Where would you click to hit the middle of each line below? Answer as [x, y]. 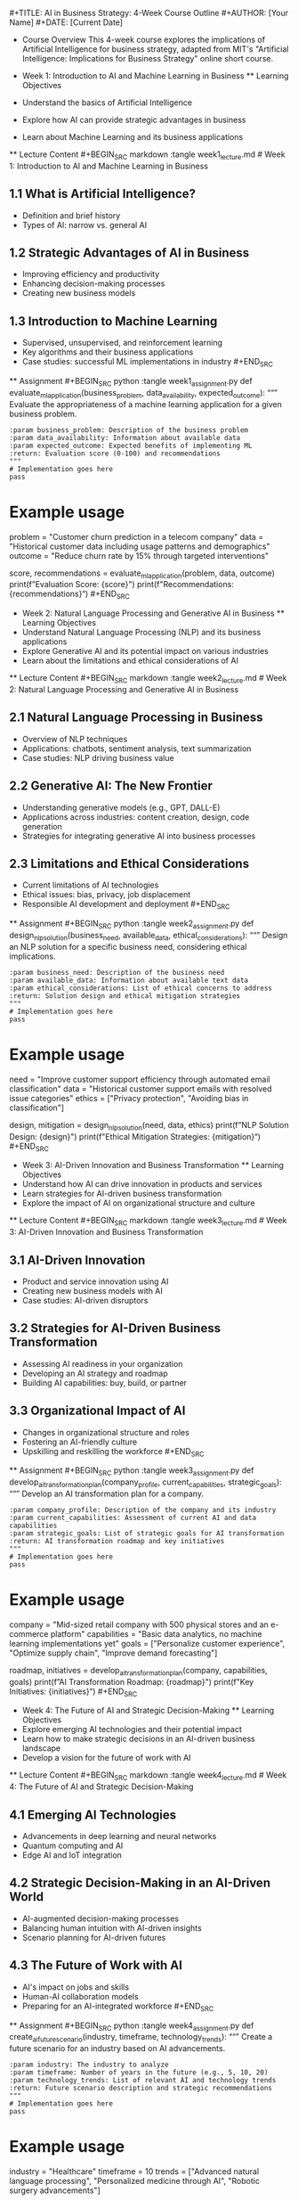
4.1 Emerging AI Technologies [93, 1815]
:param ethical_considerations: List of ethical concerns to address [141, 988]
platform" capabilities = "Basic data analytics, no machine [156, 1633]
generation [42, 826]
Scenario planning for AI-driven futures [94, 1937]
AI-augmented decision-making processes [101, 1918]
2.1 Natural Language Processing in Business [137, 718]
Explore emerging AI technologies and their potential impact [132, 1730]
